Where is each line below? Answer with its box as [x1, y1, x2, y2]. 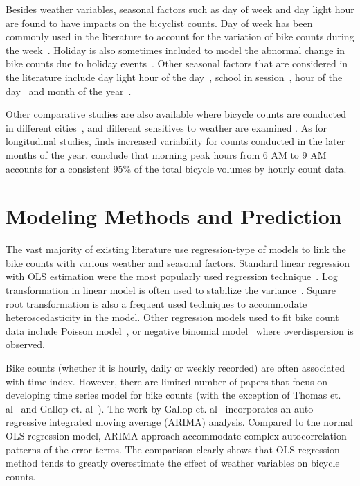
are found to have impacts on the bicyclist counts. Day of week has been [6, 15, 313, 30]
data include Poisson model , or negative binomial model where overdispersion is [6, 323, 354, 338]
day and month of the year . [6, 83, 132, 98]
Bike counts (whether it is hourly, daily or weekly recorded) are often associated [6, 361, 345, 374]
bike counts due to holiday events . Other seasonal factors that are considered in [6, 56, 348, 71]
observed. [6, 337, 45, 352]
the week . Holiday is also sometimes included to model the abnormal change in [6, 42, 345, 57]
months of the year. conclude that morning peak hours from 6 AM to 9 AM [6, 147, 327, 162]
